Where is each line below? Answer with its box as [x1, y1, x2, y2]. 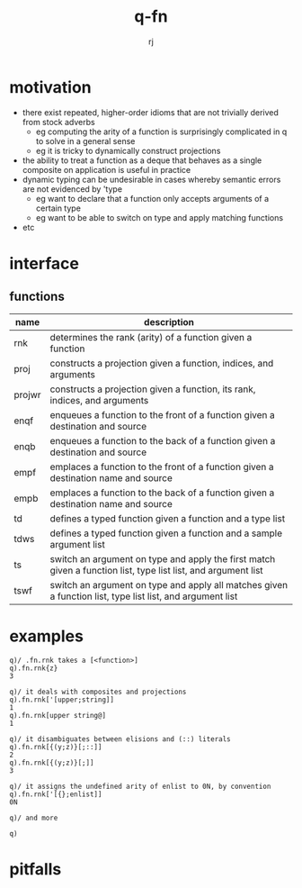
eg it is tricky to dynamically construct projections [35, 145, 221, 156]
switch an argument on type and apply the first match [49, 552, 276, 565]
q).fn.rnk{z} [9, 664, 58, 673]
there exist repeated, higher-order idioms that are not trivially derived [22, 106, 279, 118]
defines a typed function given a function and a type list [49, 512, 286, 524]
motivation [9, 77, 92, 97]
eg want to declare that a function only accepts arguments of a [35, 193, 270, 204]
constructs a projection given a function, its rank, [49, 383, 256, 395]
